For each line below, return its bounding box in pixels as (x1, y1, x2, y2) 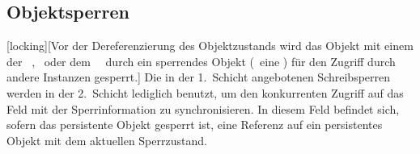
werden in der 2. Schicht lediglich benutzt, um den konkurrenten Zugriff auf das (6, 84, 404, 101)
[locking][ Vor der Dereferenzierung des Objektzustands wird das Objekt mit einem (6, 37, 414, 54)
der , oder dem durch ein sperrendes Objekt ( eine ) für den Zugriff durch (6, 52, 396, 69)
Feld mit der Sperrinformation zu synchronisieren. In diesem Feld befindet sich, (6, 100, 400, 117)
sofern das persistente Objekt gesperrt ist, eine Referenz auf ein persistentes (6, 116, 383, 133)
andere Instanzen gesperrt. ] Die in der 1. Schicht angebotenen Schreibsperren (6, 69, 391, 85)
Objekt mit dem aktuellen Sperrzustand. (6, 131, 207, 148)
